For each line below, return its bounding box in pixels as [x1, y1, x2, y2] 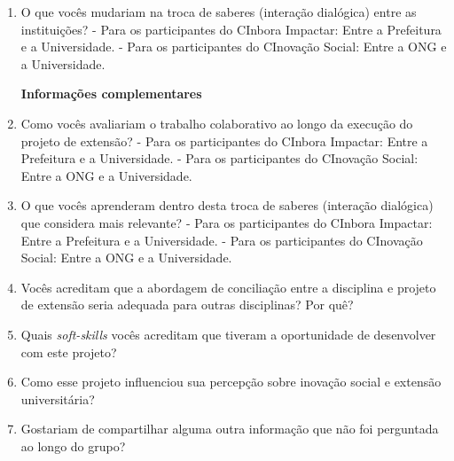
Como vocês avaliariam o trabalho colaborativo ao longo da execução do [20, 113, 413, 132]
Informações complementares [20, 84, 202, 103]
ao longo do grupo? [20, 436, 126, 455]
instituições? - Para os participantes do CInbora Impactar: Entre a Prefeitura [20, 20, 442, 38]
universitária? [20, 389, 95, 408]
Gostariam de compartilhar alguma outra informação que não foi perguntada [20, 419, 439, 438]
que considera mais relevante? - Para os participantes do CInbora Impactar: [20, 213, 433, 231]
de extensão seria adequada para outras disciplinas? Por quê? [20, 295, 354, 314]
